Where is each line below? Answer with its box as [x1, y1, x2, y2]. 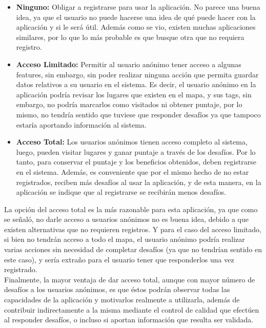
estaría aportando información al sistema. [16, 119, 147, 130]
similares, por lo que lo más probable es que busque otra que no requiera [16, 31, 244, 42]
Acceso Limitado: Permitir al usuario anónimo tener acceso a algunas [16, 58, 241, 69]
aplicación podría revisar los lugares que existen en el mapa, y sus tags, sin [16, 89, 252, 99]
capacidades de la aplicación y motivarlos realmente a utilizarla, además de [4, 294, 240, 305]
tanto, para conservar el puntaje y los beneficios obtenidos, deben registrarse [16, 156, 256, 167]
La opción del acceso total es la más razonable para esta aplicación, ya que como [4, 203, 258, 214]
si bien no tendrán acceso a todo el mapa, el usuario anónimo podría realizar [4, 234, 245, 244]
